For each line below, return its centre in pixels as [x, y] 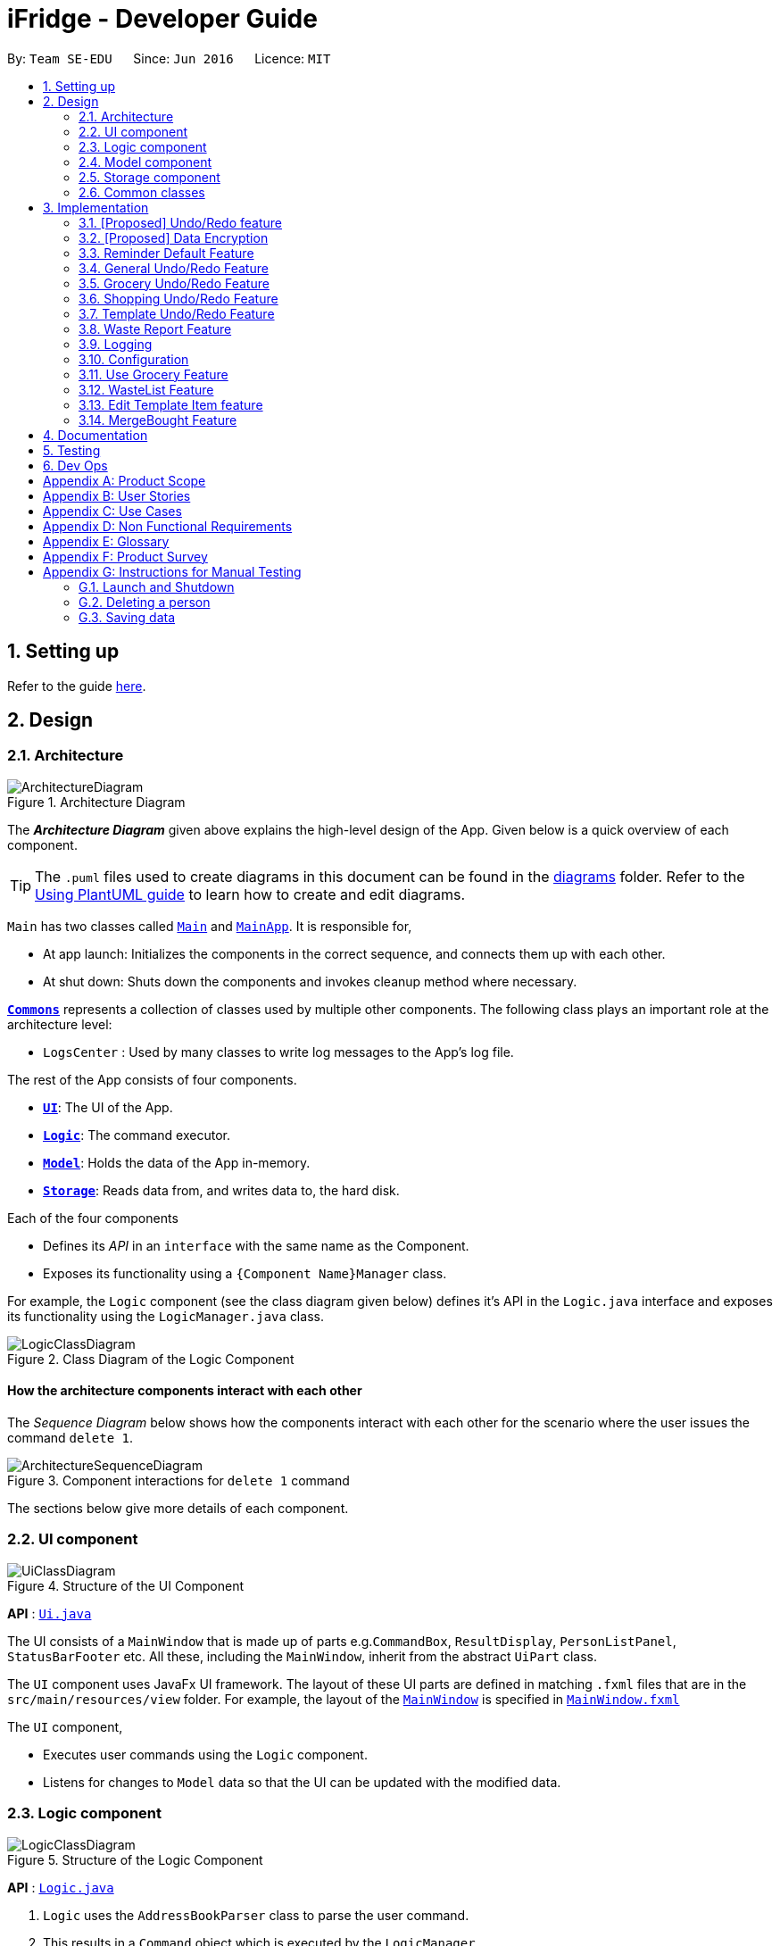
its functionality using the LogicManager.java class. [166, 1316]
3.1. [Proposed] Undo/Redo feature [180, 222]
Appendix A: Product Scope [124, 480]
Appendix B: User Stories [117, 495]
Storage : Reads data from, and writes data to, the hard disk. [221, 1190]
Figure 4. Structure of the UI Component [126, 1585]
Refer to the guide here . [77, 686]
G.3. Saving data [127, 617]
